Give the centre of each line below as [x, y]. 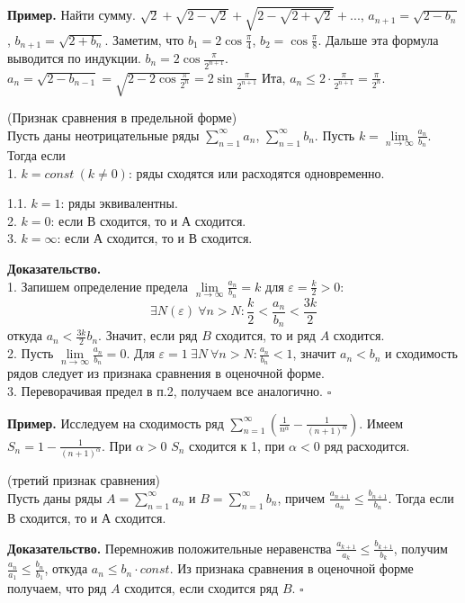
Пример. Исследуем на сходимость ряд [116, 423]
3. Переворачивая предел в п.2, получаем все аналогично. [165, 390]
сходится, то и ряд [265, 335]
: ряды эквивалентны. [119, 203]
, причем [301, 497]
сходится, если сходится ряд [201, 588]
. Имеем [381, 423]
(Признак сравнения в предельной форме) [122, 117]
